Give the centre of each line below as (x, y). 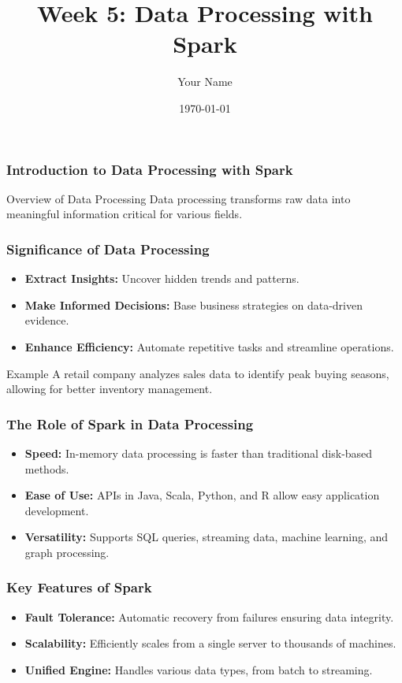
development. (57, 510)
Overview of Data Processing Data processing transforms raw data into (179, 198)
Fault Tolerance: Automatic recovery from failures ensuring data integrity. (209, 616)
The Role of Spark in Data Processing (130, 423)
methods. (47, 468)
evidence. (47, 320)
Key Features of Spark (79, 587)
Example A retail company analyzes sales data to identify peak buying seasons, (198, 373)
